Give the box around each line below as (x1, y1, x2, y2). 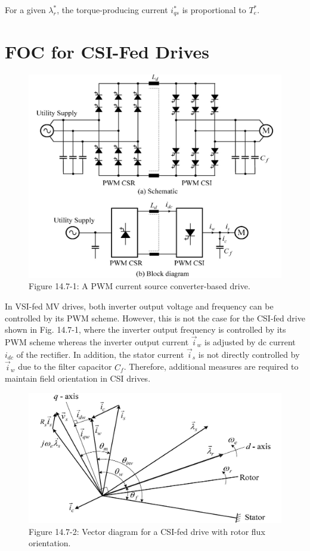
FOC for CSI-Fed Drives (5, 39, 210, 63)
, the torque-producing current (57, 4, 168, 16)
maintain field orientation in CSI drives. (5, 372, 151, 385)
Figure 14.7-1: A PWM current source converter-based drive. (29, 280, 250, 292)
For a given (5, 4, 46, 16)
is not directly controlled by (198, 348, 300, 360)
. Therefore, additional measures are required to (123, 360, 299, 373)
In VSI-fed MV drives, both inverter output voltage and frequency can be (5, 299, 274, 312)
